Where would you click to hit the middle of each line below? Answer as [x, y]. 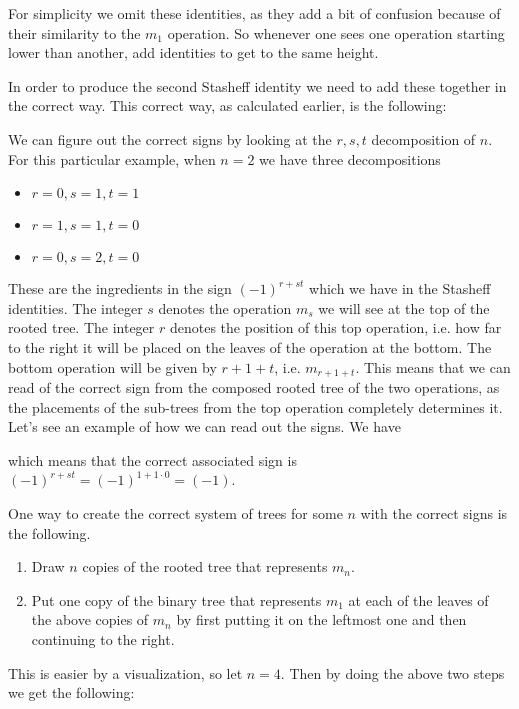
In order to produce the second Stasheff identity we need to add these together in [257, 85]
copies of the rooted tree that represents [205, 566]
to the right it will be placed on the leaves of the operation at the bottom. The [250, 346]
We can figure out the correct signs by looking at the [170, 138]
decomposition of [423, 138]
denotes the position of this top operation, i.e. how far [335, 327]
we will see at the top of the [404, 307]
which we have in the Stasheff [400, 288]
